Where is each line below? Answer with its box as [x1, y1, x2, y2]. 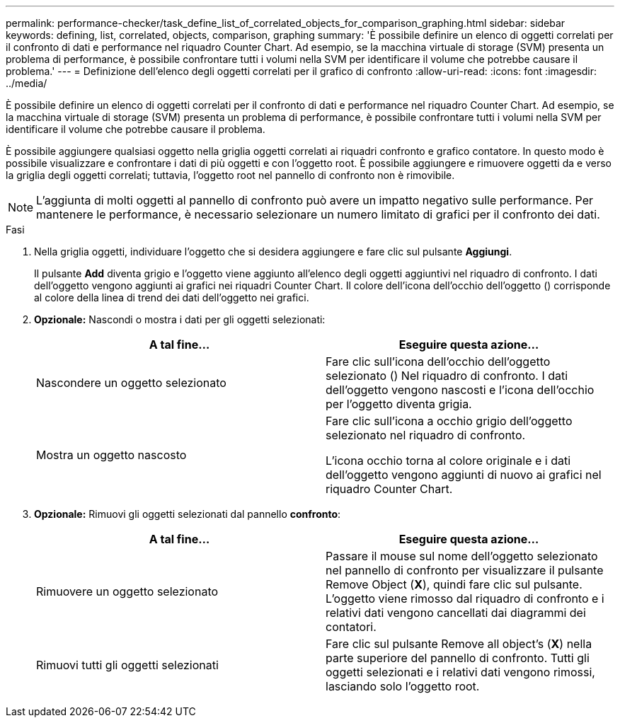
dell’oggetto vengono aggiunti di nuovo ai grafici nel [326, 468, 602, 482]
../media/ [6, 77, 47, 89]
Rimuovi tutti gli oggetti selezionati [36, 658, 219, 672]
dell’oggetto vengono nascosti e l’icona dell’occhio [326, 383, 595, 397]
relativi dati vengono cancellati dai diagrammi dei [326, 606, 586, 620]
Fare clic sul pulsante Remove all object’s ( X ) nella [326, 637, 592, 651]
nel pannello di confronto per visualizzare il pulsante [326, 563, 604, 577]
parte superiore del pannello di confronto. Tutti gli [326, 651, 590, 665]
